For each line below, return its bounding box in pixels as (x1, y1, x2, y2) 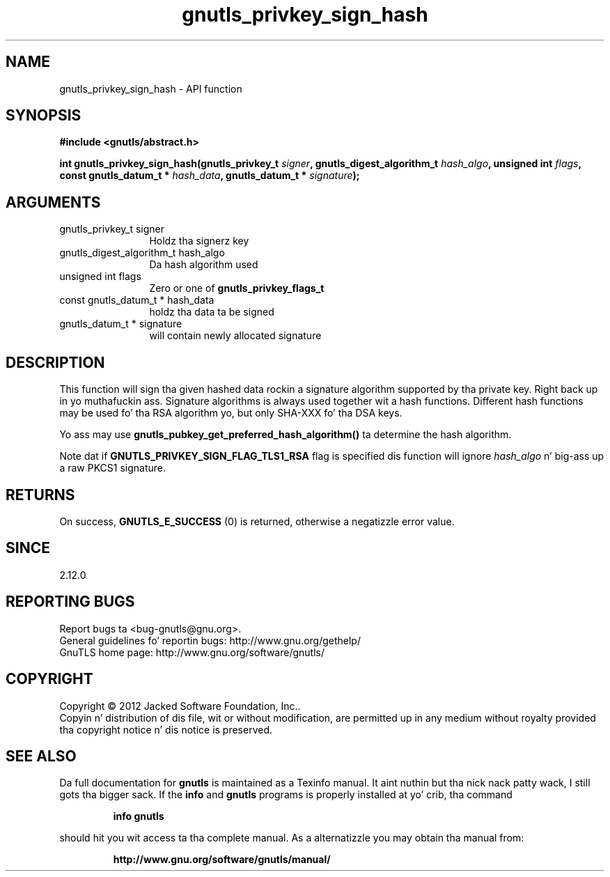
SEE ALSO (6, 747, 77, 765)
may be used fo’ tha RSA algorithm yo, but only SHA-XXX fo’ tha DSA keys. (59, 407, 402, 419)
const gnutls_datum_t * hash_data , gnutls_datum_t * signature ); (59, 169, 360, 182)
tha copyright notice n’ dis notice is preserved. (59, 723, 273, 736)
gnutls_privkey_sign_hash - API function (59, 82, 242, 95)
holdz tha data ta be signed (149, 306, 274, 318)
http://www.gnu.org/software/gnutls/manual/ (113, 853, 331, 866)
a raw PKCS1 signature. (59, 462, 166, 474)
